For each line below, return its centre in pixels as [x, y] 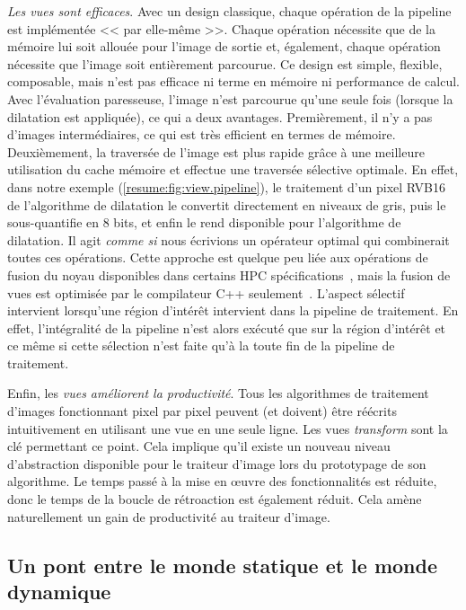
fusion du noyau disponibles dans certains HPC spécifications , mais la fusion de [229, 274]
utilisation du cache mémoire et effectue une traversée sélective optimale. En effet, [233, 169]
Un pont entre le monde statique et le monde [223, 565]
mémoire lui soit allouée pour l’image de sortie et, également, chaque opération [224, 46]
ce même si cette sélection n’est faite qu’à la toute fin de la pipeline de [201, 345]
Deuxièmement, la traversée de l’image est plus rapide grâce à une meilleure [216, 151]
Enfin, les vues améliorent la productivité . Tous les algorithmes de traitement [218, 393]
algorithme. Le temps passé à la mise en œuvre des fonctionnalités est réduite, [222, 481]
